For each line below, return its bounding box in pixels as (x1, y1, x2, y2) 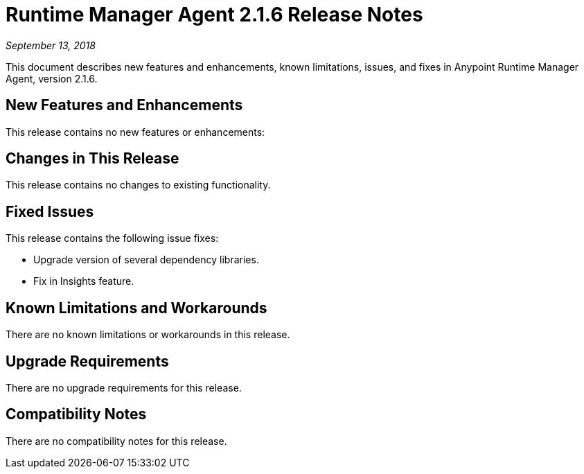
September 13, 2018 (6, 39, 96, 51)
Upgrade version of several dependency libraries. (33, 254, 259, 266)
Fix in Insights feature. (33, 275, 134, 288)
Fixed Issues (6, 202, 94, 220)
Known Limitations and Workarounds (6, 299, 267, 317)
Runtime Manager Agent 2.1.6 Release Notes (6, 3, 423, 26)
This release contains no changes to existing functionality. (6, 179, 271, 191)
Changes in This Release (6, 150, 179, 168)
